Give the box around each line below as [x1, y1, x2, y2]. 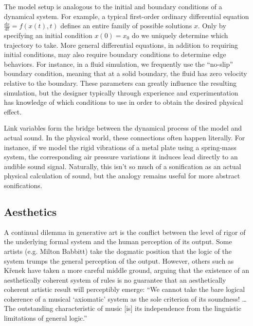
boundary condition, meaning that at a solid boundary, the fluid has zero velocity [4, 68, 247, 78]
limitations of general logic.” [4, 313, 87, 323]
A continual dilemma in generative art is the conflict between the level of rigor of [4, 227, 246, 237]
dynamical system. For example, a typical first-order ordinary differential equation [4, 11, 249, 21]
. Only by [198, 20, 226, 31]
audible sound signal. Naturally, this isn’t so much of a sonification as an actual [4, 161, 241, 171]
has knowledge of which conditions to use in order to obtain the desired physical [4, 97, 243, 107]
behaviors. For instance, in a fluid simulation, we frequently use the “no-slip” [4, 58, 233, 69]
